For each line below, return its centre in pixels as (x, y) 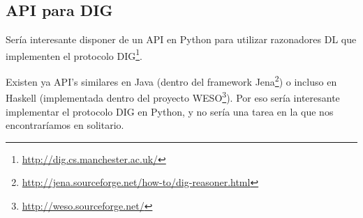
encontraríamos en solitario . (65, 125)
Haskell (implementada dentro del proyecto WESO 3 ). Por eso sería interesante (173, 96)
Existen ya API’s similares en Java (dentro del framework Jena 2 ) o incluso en (171, 80)
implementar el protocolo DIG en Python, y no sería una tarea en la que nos (170, 111)
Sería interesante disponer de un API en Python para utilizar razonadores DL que (181, 39)
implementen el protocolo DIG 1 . (74, 54)
